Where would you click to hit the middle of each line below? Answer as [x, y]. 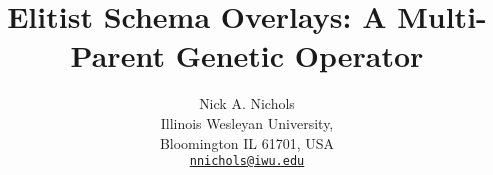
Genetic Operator [299, 55]
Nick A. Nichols [247, 103]
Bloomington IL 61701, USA [247, 142]
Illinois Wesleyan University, [247, 122]
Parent [117, 55]
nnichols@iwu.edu [247, 161]
